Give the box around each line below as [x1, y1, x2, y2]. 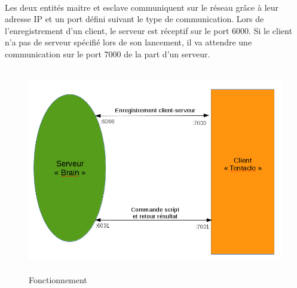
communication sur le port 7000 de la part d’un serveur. [5, 47, 210, 60]
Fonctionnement [29, 274, 87, 286]
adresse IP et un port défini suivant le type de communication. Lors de [5, 13, 264, 25]
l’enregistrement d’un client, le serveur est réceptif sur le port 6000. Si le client [5, 24, 292, 36]
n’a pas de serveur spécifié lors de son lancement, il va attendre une [5, 36, 252, 48]
